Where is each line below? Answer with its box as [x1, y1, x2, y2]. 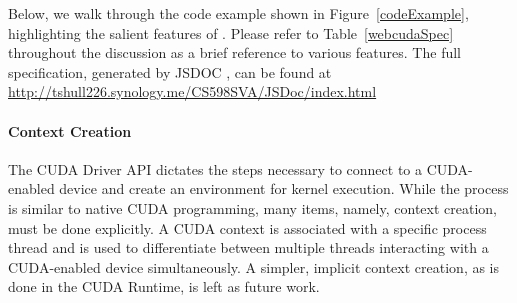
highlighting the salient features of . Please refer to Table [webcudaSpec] [8, 22, 454, 43]
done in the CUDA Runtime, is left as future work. [8, 276, 320, 297]
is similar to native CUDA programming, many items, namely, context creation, [8, 197, 498, 218]
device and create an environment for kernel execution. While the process [59, 178, 509, 199]
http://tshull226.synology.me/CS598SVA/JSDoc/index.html [8, 81, 377, 102]
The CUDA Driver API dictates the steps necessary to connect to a [8, 158, 423, 179]
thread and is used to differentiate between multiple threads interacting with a [8, 237, 489, 258]
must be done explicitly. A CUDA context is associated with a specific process [8, 217, 487, 238]
